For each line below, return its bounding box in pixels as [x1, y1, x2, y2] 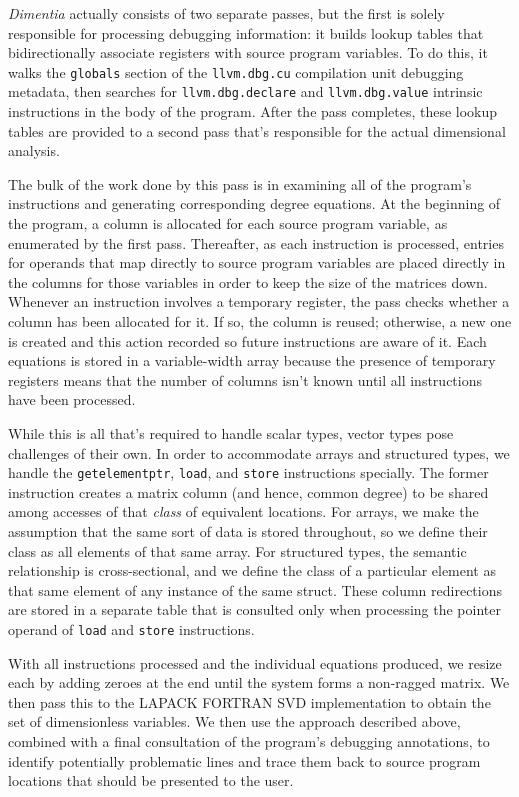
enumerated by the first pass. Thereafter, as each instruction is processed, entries [8, 232, 504, 253]
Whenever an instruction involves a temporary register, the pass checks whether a [8, 291, 510, 312]
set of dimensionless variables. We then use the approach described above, [8, 711, 461, 732]
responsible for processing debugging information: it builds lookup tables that [8, 22, 484, 43]
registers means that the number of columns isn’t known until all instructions [8, 369, 482, 390]
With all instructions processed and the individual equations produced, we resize [8, 652, 502, 673]
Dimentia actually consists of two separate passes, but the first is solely [8, 3, 445, 23]
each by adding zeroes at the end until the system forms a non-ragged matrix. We [8, 672, 510, 693]
